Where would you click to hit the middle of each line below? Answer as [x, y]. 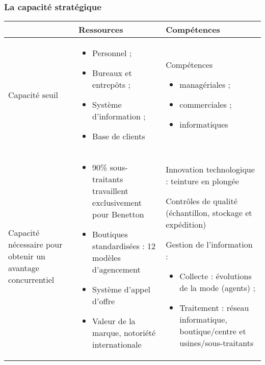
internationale [117, 345]
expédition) [186, 224]
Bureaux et [112, 73]
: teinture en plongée [202, 181]
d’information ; [119, 116]
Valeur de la [114, 321]
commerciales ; [206, 105]
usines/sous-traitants [217, 343]
